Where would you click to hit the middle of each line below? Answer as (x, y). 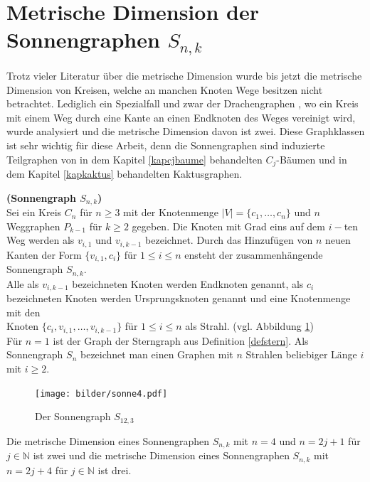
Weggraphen (33, 226)
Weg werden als (41, 240)
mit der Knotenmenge (171, 212)
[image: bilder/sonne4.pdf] (101, 393)
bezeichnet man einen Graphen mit (157, 354)
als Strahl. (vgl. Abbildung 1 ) (249, 326)
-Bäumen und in (312, 159)
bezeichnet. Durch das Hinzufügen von (229, 240)
